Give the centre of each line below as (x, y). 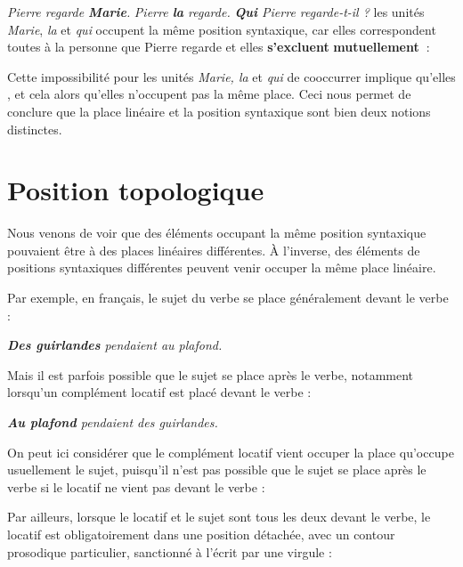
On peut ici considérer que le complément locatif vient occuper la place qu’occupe (231, 452)
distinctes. (35, 129)
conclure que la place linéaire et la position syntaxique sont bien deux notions (219, 111)
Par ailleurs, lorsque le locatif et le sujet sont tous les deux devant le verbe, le (219, 517)
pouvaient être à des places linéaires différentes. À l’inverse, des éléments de (214, 250)
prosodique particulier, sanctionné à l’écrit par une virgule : (170, 551)
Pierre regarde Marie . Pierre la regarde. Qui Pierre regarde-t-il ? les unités (216, 12)
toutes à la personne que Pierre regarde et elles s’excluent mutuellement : (219, 47)
